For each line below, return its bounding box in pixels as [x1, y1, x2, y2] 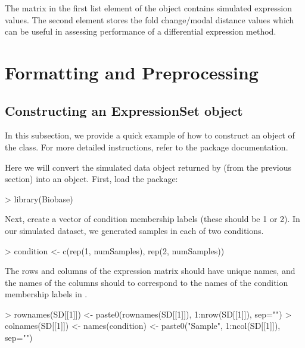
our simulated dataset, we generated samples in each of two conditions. [5, 224, 264, 236]
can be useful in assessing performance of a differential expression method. [5, 25, 276, 38]
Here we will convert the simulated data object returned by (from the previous [5, 161, 292, 173]
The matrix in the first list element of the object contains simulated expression [5, 2, 292, 14]
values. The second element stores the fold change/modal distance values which [5, 13, 294, 26]
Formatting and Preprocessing [5, 60, 259, 84]
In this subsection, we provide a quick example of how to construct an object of [5, 129, 295, 141]
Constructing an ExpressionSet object [5, 101, 243, 119]
